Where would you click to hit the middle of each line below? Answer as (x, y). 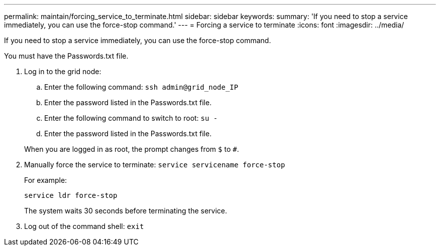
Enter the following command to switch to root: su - (131, 118)
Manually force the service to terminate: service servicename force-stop (155, 165)
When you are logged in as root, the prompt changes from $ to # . (132, 149)
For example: (46, 180)
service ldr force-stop (71, 195)
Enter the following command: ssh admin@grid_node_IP (141, 87)
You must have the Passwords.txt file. (66, 56)
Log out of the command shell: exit (84, 226)
